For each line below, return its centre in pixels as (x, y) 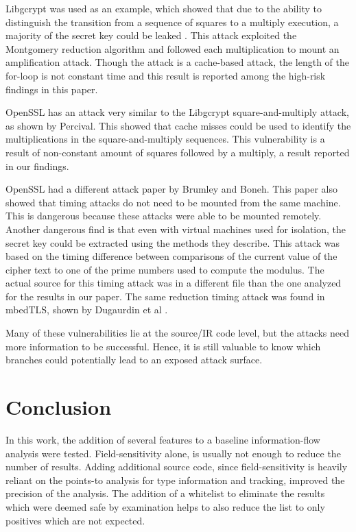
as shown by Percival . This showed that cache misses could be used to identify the (178, 125)
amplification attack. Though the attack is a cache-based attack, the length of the (178, 62)
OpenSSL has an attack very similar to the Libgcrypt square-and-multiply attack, (177, 112)
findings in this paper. (52, 89)
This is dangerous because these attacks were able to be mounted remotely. (164, 216)
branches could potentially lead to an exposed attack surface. (134, 360)
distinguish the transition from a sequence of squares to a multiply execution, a (172, 22)
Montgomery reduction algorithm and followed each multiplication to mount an (173, 48)
